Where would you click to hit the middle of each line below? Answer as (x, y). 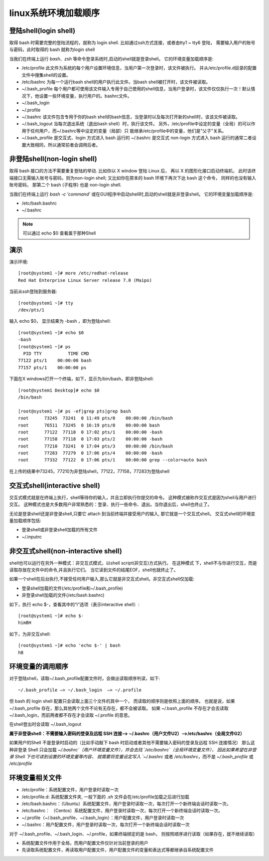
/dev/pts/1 (31, 310)
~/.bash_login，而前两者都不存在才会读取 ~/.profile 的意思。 (71, 715)
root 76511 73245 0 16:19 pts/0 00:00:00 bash (89, 425)
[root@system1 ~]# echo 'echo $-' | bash (69, 646)
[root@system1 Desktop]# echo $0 (59, 390)
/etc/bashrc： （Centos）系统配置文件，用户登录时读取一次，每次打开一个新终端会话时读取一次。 (122, 811)
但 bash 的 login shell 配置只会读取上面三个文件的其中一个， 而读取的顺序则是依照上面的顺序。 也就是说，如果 (122, 701)
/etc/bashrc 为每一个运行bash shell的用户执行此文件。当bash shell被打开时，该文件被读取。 (116, 82)
